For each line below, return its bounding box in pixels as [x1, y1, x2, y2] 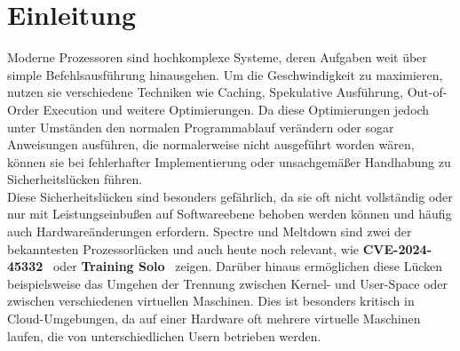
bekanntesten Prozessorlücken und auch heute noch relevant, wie [7, 239, 360, 258]
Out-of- [407, 83, 448, 101]
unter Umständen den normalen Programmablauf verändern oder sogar [7, 117, 394, 136]
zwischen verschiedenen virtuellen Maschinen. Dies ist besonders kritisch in [7, 291, 415, 310]
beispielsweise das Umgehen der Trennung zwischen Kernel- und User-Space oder [7, 274, 448, 292]
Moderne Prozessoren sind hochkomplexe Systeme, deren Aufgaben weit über [7, 48, 427, 67]
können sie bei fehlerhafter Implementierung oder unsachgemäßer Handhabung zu [7, 152, 451, 171]
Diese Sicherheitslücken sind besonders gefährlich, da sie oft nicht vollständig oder [7, 187, 453, 205]
